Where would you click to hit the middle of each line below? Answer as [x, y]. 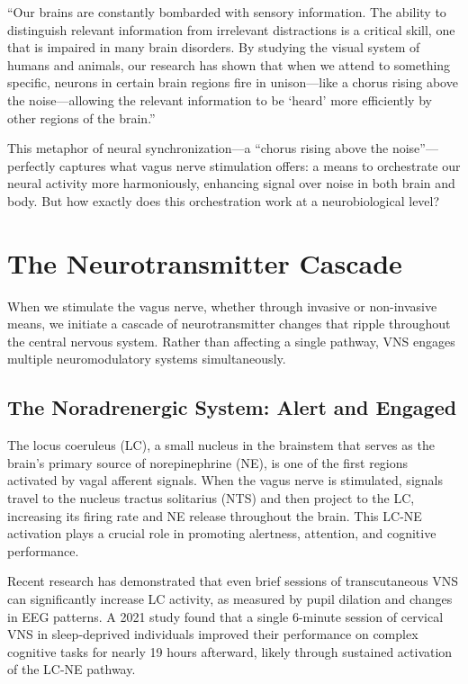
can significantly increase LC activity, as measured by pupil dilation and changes [230, 598]
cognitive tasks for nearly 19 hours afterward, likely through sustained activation [230, 651]
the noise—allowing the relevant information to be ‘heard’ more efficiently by [220, 99]
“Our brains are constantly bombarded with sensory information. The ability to [227, 12]
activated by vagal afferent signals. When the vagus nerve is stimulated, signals [225, 480]
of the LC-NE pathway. [72, 669]
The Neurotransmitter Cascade [205, 262]
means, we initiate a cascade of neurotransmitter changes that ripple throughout [229, 324]
